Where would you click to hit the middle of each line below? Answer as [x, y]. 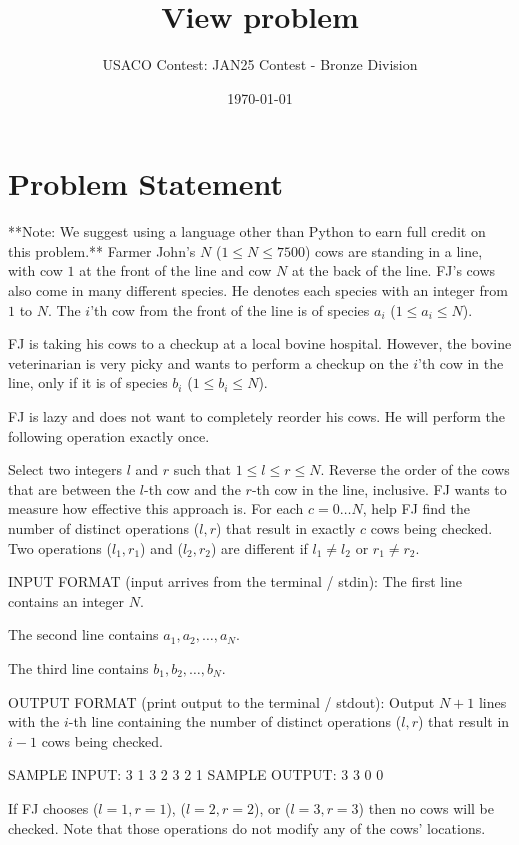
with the [34, 721]
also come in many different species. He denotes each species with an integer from [258, 290]
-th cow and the [192, 488]
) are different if [259, 547]
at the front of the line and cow [175, 270]
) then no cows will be [426, 807]
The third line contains [78, 667]
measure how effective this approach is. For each [156, 508]
